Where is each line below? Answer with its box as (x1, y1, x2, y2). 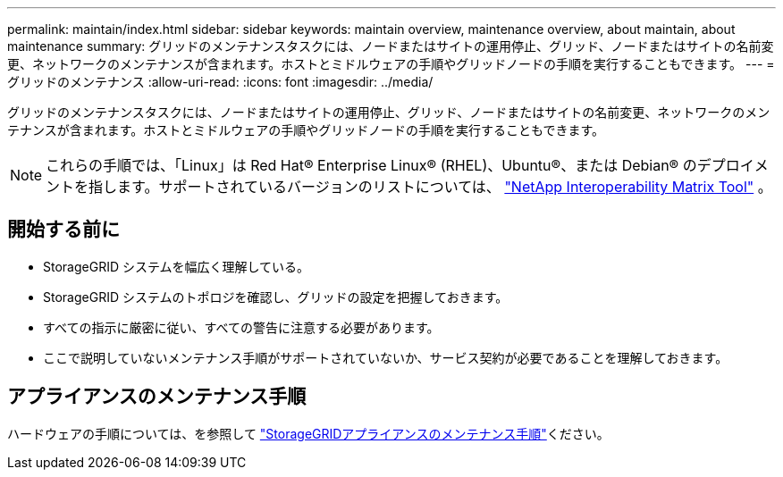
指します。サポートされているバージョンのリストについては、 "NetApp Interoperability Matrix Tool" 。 (88, 178, 772, 196)
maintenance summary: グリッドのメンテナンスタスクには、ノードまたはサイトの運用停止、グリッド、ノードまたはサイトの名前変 (7, 38, 774, 54)
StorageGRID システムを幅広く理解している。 (43, 258, 310, 274)
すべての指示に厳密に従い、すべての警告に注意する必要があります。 (43, 319, 440, 335)
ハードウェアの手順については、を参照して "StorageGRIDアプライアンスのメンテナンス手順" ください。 (7, 425, 610, 441)
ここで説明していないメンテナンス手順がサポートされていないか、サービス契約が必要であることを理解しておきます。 (43, 349, 728, 365)
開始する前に (7, 218, 120, 241)
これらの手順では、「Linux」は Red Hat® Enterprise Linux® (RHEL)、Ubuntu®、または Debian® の (46, 156, 697, 174)
